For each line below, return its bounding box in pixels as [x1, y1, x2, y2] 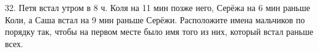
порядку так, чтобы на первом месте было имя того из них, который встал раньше [5, 25, 314, 38]
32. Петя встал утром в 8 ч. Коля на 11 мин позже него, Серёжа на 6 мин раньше [5, 1, 310, 13]
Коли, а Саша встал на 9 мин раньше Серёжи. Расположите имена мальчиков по [5, 13, 305, 26]
